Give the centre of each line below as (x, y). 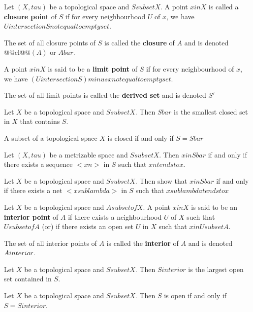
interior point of (31, 216)
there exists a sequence (38, 164)
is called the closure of (140, 42)
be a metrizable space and (89, 154)
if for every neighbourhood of (190, 68)
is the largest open (216, 269)
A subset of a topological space (51, 137)
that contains (40, 121)
